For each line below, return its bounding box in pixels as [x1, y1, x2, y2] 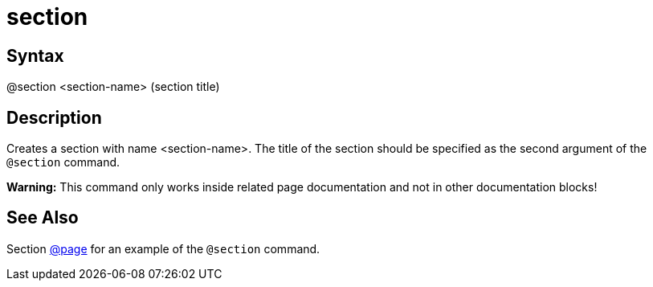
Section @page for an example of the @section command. [6, 241, 320, 256]
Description [6, 107, 102, 128]
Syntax [6, 45, 64, 66]
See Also [6, 207, 79, 228]
